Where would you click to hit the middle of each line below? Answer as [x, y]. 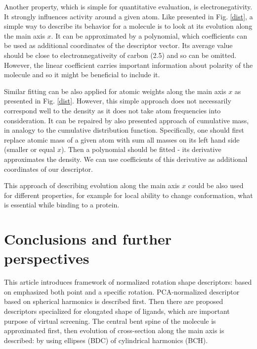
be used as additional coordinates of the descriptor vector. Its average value [118, 45]
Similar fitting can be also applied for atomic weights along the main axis [115, 91]
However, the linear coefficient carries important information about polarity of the [128, 65]
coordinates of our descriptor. [48, 169]
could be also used [216, 185]
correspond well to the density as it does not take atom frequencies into [112, 110]
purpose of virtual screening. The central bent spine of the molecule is [110, 321]
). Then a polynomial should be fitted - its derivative [141, 149]
